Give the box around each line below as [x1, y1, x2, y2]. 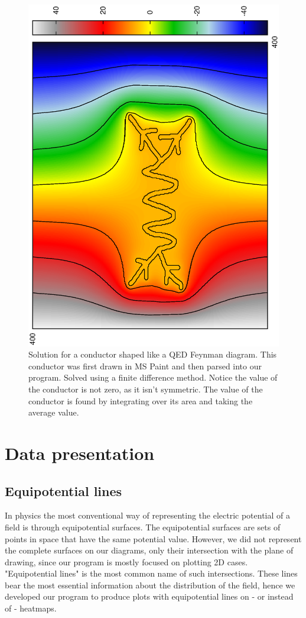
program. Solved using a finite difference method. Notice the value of [28, 371, 278, 384]
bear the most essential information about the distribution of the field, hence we [5, 578, 295, 591]
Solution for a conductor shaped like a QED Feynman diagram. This [28, 348, 277, 360]
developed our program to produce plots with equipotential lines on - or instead [5, 590, 294, 603]
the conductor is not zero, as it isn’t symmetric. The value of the [28, 382, 263, 395]
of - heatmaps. [5, 602, 57, 614]
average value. [28, 406, 79, 419]
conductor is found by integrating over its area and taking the [28, 394, 253, 407]
